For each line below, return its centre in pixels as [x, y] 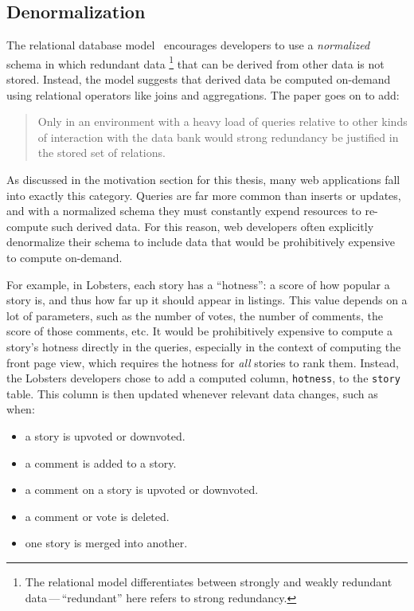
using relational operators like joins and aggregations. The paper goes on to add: [203, 94]
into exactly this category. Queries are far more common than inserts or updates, [204, 195]
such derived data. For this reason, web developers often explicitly [213, 226]
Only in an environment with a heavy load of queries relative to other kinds [223, 121]
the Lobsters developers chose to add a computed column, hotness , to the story [203, 378]
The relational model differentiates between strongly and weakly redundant [209, 581]
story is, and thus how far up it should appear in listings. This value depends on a [207, 300]
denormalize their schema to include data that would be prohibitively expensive [201, 242]
